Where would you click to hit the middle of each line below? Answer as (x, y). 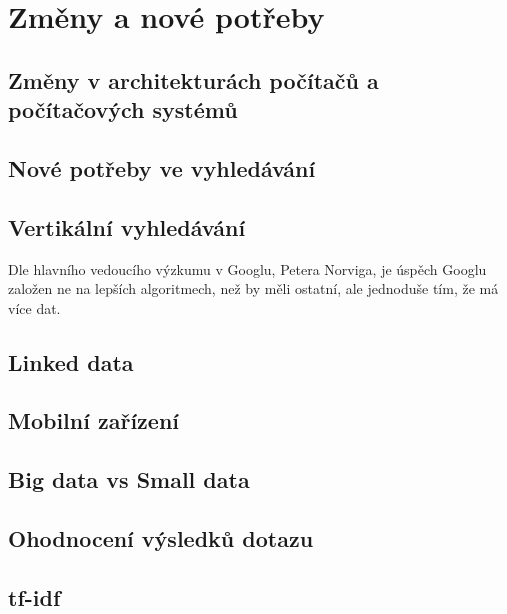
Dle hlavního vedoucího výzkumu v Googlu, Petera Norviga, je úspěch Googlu (247, 268)
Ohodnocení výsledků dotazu (161, 538)
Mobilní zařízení (94, 420)
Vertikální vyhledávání (127, 226)
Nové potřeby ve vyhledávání (162, 167)
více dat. (34, 307)
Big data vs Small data (129, 479)
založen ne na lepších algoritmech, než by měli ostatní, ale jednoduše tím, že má (253, 288)
